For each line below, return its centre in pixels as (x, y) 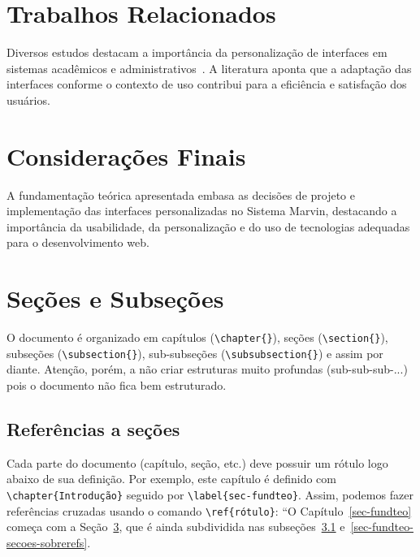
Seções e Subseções (115, 298)
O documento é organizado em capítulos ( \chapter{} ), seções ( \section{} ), (197, 337)
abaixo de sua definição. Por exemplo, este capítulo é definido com (171, 479)
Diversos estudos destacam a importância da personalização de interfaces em (197, 52)
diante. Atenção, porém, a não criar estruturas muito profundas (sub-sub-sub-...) (207, 369)
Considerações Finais (126, 155)
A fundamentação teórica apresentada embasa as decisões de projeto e (181, 194)
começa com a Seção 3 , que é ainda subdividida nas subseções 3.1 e (176, 527)
